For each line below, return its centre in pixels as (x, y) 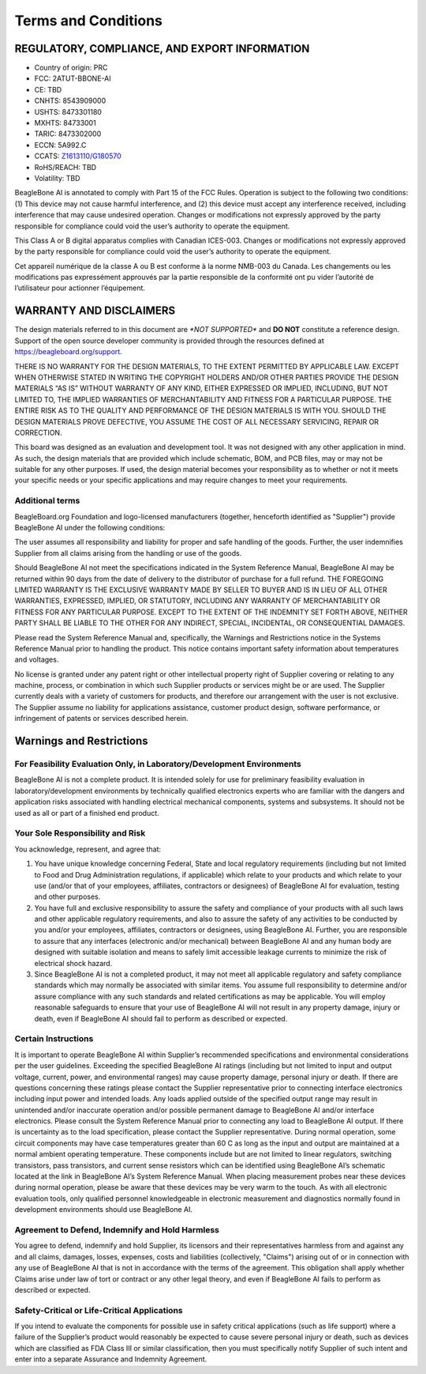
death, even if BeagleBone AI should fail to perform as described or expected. (161, 1018)
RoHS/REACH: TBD (65, 167)
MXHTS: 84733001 (65, 123)
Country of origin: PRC (71, 68)
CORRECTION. (38, 432)
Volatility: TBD (57, 178)
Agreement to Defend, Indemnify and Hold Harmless (117, 1229)
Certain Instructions (54, 1039)
